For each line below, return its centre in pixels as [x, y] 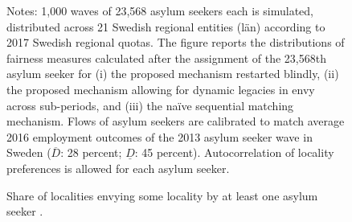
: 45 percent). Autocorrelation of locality [234, 152]
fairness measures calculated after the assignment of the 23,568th [166, 58]
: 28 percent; [91, 152]
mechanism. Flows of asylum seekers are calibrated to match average [176, 121]
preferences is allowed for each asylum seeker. [118, 168]
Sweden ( [29, 152]
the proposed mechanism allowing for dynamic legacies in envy [161, 89]
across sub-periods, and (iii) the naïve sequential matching [150, 105]
